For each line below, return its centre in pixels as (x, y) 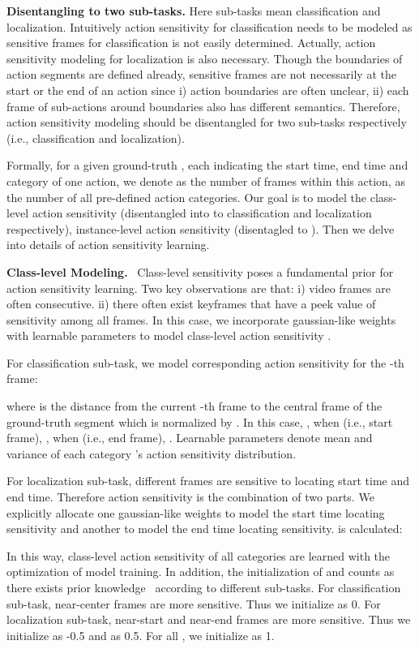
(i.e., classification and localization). (96, 138)
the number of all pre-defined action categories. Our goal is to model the (187, 197)
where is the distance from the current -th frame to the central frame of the (195, 406)
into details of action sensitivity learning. (108, 245)
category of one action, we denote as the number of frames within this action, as (206, 181)
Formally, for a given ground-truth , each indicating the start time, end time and (207, 165)
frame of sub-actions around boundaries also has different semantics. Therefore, (203, 106)
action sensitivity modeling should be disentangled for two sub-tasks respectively (207, 122)
